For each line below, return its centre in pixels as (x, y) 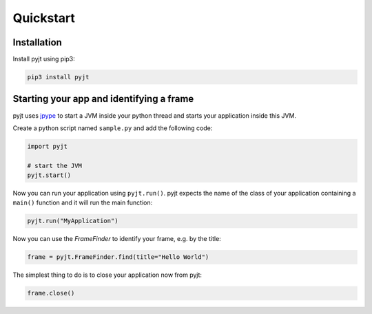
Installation (37, 42)
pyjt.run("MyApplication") (73, 221)
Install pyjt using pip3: (44, 59)
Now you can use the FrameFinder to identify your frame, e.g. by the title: (117, 239)
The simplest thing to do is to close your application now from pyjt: (107, 275)
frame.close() (51, 293)
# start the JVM (55, 166)
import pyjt (48, 146)
